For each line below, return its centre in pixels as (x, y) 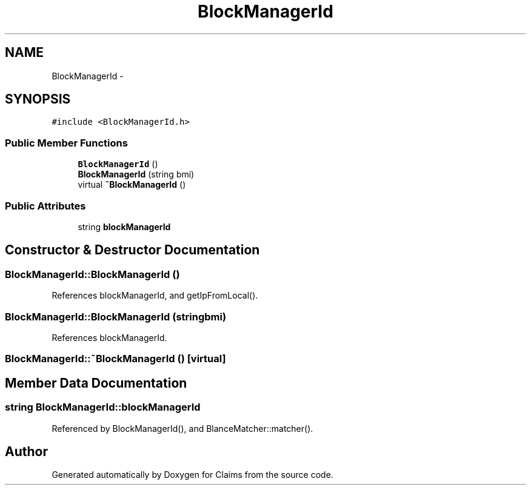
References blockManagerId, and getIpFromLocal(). (155, 296)
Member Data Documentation (96, 383)
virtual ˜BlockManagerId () (132, 185)
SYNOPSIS (38, 99)
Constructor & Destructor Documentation (132, 250)
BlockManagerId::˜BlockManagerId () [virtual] (115, 359)
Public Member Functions (66, 143)
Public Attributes (45, 206)
